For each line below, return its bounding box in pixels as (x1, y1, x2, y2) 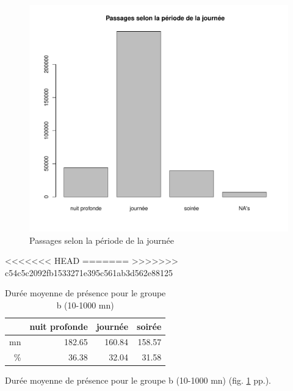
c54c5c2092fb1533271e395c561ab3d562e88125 (5, 266, 173, 279)
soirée (137, 320, 162, 332)
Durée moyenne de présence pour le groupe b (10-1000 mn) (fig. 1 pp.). (5, 374, 271, 387)
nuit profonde (29, 320, 88, 332)
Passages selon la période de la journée (29, 233, 175, 246)
